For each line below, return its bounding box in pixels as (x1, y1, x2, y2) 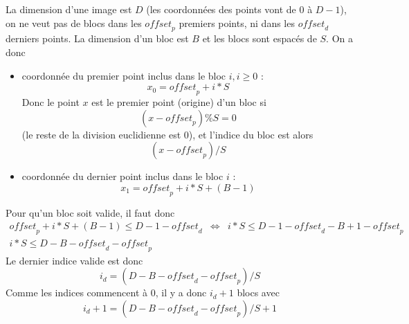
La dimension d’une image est (6, 2, 132, 16)
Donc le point (21, 94, 80, 109)
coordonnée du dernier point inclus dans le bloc (21, 169, 224, 183)
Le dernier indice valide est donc (6, 253, 143, 267)
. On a (326, 31, 354, 46)
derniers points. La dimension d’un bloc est (6, 31, 189, 46)
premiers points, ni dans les (179, 15, 295, 30)
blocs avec (237, 285, 280, 300)
